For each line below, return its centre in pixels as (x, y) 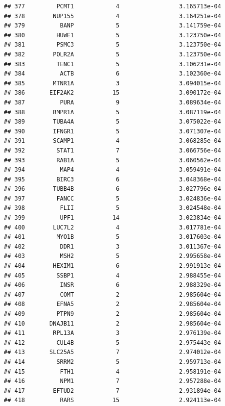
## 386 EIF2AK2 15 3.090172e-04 (112, 93)
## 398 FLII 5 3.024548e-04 (112, 208)
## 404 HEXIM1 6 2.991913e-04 (112, 266)
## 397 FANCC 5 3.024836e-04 (112, 198)
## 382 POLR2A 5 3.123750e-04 (112, 54)
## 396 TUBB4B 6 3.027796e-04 (112, 189)
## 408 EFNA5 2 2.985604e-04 (112, 304)
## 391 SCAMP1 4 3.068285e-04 (112, 141)
